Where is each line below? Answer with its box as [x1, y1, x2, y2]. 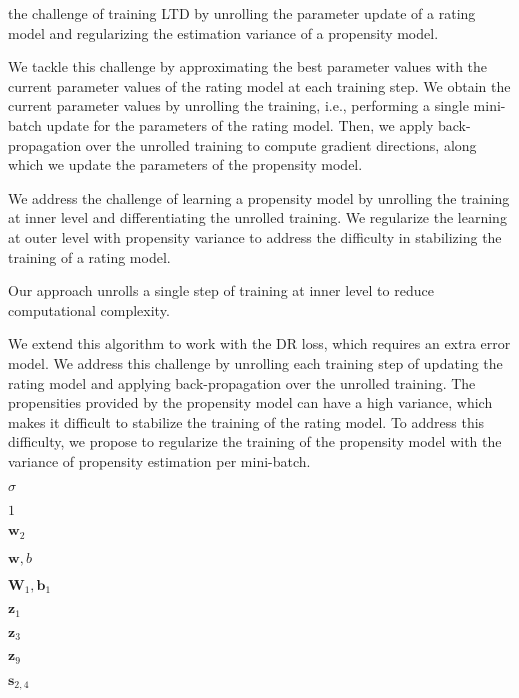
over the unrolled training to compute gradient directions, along [85, 134, 477, 155]
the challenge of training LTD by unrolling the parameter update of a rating [8, 3, 476, 23]
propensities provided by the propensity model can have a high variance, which [8, 392, 493, 413]
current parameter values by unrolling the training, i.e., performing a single [8, 95, 469, 116]
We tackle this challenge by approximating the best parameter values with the [8, 56, 488, 77]
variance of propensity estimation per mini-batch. [8, 450, 311, 471]
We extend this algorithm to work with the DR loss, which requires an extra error [8, 333, 511, 354]
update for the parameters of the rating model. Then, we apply [46, 114, 434, 135]
